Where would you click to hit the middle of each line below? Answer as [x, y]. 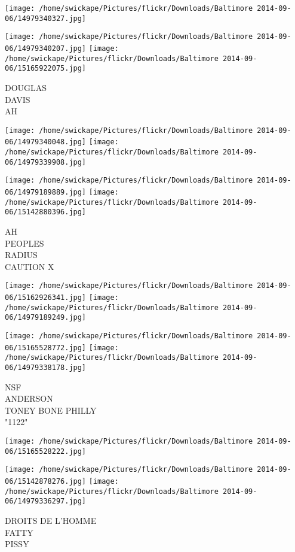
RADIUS [21, 255]
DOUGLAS [26, 87]
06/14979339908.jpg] [46, 162]
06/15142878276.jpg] [46, 481]
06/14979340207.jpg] [46, 48]
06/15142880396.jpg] [46, 212]
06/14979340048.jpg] [46, 142]
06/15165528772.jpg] [46, 348]
